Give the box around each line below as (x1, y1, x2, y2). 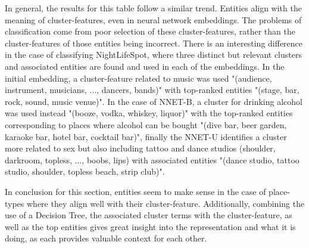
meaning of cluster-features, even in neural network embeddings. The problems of (5, 13, 302, 26)
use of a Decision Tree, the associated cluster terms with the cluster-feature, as (5, 209, 292, 221)
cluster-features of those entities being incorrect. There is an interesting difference (5, 36, 303, 49)
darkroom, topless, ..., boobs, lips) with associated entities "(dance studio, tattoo (5, 153, 299, 166)
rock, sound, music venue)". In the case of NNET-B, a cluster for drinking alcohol (5, 95, 302, 107)
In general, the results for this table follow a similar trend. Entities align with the (5, 2, 302, 14)
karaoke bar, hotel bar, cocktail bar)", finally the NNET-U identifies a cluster (5, 130, 287, 142)
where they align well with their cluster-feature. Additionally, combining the (27, 197, 305, 209)
